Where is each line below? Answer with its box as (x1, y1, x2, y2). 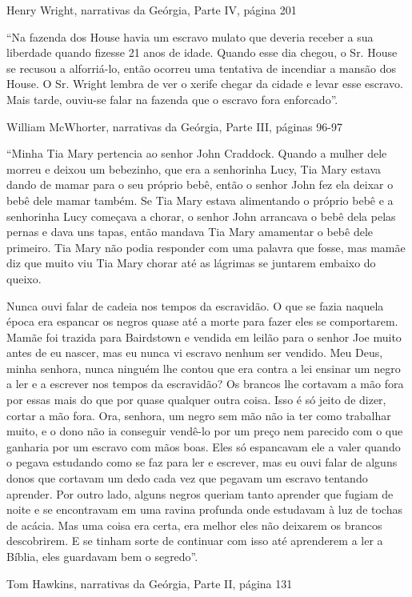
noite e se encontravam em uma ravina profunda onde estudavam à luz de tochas (6, 501, 402, 518)
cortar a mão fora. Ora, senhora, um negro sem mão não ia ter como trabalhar (6, 407, 391, 423)
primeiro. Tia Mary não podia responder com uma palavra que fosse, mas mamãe (6, 238, 406, 255)
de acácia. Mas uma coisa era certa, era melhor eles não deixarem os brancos (6, 516, 382, 533)
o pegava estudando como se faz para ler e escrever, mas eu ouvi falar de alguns (6, 454, 398, 471)
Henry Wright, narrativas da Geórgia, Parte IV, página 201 (6, 2, 297, 18)
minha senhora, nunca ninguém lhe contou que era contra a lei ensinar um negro (6, 359, 401, 376)
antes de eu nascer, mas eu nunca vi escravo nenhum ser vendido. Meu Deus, (6, 344, 383, 361)
